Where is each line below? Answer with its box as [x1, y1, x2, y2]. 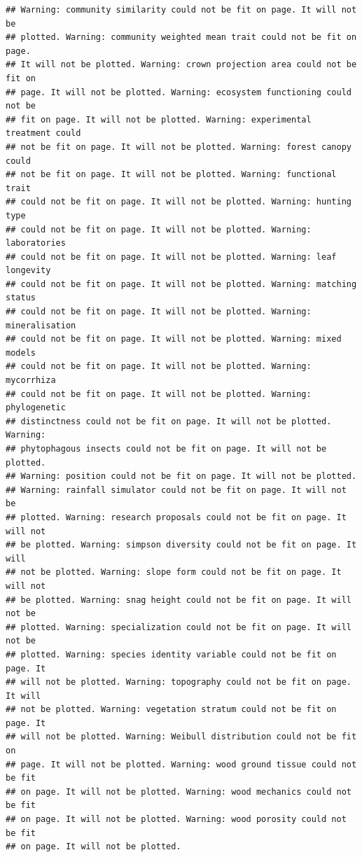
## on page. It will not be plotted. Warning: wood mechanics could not [6, 786, 351, 797]
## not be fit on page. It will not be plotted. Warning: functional [6, 169, 337, 180]
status [6, 293, 36, 303]
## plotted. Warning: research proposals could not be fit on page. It [6, 512, 347, 522]
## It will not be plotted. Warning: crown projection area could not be [6, 60, 357, 70]
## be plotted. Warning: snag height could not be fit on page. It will [6, 594, 351, 605]
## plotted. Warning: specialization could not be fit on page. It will [6, 622, 351, 632]
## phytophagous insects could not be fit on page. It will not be [6, 444, 327, 454]
